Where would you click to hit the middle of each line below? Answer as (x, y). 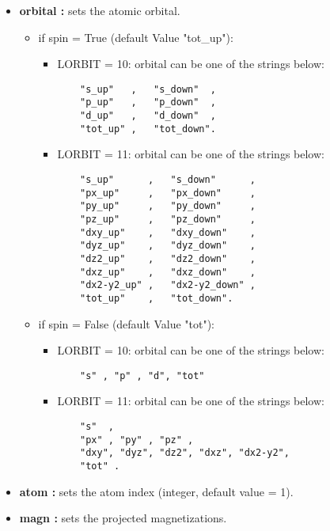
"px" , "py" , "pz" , (137, 440)
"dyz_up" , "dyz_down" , (168, 246)
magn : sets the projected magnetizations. (123, 518)
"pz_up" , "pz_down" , (168, 219)
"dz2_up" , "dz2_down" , (168, 258)
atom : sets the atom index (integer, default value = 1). (156, 491)
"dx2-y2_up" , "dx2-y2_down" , (168, 285)
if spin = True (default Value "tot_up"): (136, 37)
